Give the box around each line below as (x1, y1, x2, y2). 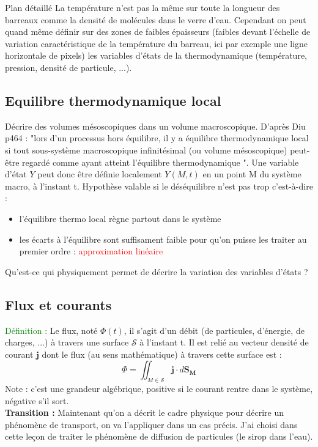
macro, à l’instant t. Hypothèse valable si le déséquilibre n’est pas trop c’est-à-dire (5, 179, 313, 192)
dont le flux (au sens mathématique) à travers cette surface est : (42, 347, 282, 360)
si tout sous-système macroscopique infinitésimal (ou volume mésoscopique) (5, 143, 287, 156)
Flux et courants (5, 295, 112, 314)
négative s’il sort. (5, 394, 69, 407)
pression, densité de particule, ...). (5, 61, 132, 73)
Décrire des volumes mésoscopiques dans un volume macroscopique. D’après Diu (5, 119, 306, 132)
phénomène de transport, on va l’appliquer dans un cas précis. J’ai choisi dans (5, 418, 298, 430)
